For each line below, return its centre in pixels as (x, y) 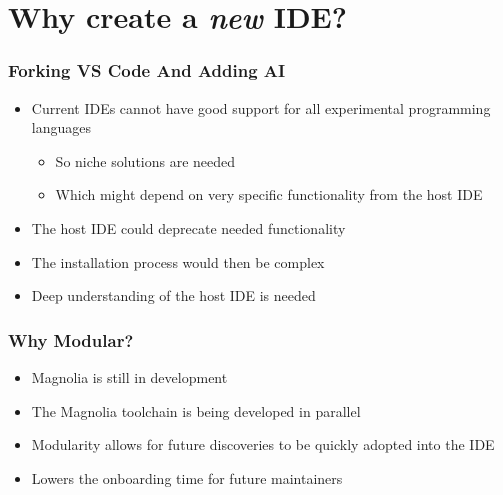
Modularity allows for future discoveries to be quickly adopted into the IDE (263, 444)
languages (61, 127)
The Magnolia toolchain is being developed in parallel (196, 410)
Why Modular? (71, 339)
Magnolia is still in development (129, 376)
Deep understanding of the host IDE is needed (173, 295)
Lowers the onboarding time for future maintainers (187, 477)
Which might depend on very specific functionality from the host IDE (269, 194)
